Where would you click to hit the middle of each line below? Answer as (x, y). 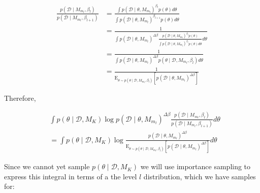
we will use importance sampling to (196, 166)
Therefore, (20, 98)
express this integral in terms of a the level (71, 176)
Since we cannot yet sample (47, 166)
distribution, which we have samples (200, 176)
